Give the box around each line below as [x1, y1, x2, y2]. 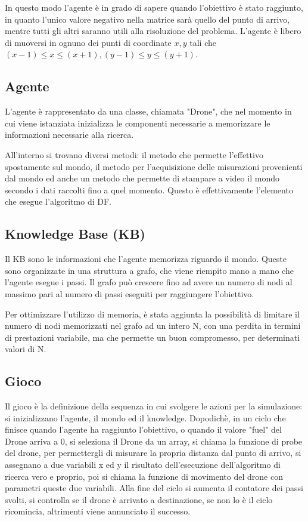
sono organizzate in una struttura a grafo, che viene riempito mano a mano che [5, 264, 294, 276]
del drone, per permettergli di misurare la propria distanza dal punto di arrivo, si [5, 446, 301, 459]
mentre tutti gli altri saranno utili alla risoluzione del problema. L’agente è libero [5, 24, 301, 37]
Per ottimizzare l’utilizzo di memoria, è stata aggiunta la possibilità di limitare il [5, 307, 300, 320]
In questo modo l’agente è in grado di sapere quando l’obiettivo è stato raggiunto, [5, 1, 303, 13]
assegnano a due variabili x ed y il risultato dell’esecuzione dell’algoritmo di [5, 458, 281, 471]
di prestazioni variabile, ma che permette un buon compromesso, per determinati [5, 331, 300, 343]
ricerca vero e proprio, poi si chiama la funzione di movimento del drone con [5, 470, 283, 482]
